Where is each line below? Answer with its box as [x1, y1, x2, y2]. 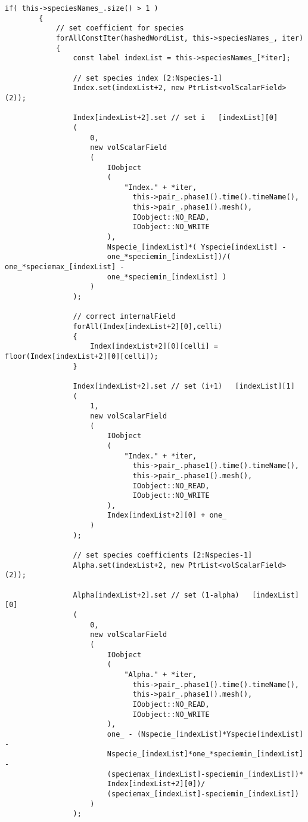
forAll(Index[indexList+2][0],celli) [73, 322, 223, 331]
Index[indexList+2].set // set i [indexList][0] [73, 113, 278, 122]
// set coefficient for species [55, 24, 184, 33]
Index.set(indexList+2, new [73, 84, 184, 93]
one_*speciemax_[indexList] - [5, 263, 125, 272]
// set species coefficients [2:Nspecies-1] [73, 551, 253, 560]
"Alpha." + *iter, [124, 670, 197, 679]
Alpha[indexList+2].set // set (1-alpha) [73, 590, 239, 599]
